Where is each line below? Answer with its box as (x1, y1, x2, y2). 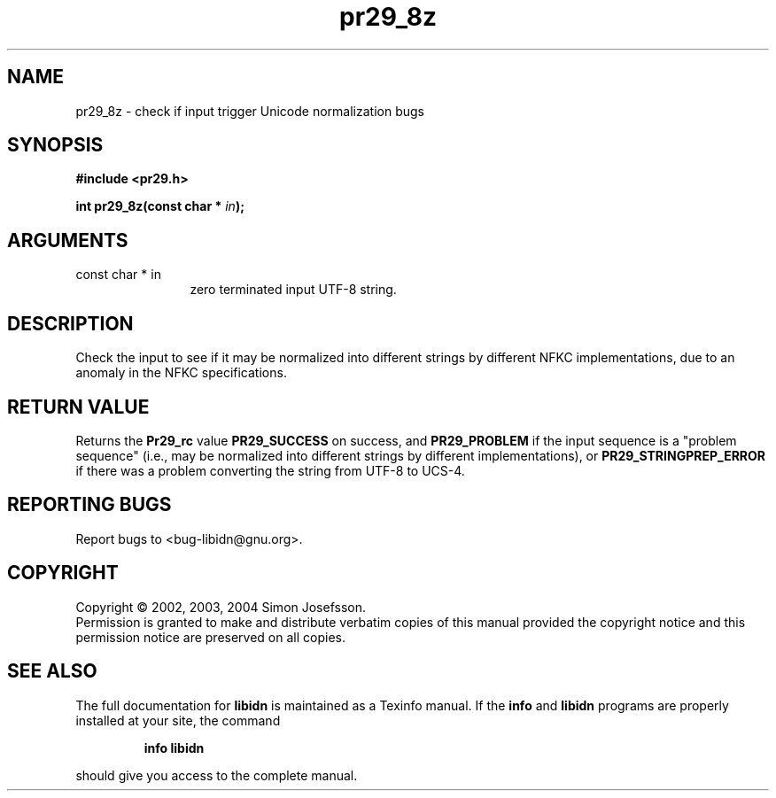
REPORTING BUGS (7, 493, 172, 516)
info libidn (144, 740, 205, 755)
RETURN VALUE (7, 395, 150, 418)
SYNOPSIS (7, 134, 104, 157)
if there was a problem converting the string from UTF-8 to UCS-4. (75, 462, 465, 478)
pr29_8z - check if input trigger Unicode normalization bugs (75, 103, 424, 119)
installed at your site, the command (75, 712, 281, 728)
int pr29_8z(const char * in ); (75, 198, 244, 214)
